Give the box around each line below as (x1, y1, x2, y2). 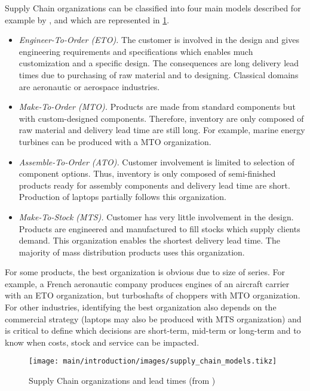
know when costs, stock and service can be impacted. (5, 335, 199, 348)
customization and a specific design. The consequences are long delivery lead (19, 57, 299, 69)
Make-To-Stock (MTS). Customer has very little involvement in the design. (19, 210, 294, 223)
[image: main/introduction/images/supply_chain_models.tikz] (29, 357, 277, 366)
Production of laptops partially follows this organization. (19, 190, 226, 203)
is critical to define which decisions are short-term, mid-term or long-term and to (5, 324, 301, 337)
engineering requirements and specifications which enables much (19, 45, 253, 57)
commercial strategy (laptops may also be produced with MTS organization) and (5, 312, 302, 325)
